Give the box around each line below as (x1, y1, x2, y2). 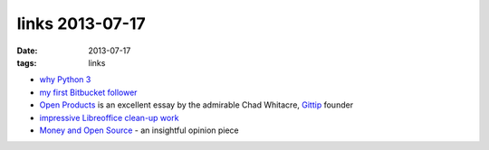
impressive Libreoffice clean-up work (39, 112, 179, 123)
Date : (16, 45, 38, 56)
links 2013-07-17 (16, 14, 146, 33)
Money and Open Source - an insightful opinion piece (39, 125, 239, 136)
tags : (16, 57, 37, 68)
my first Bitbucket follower (39, 87, 138, 98)
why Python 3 (39, 74, 91, 85)
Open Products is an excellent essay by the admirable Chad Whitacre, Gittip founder (39, 99, 353, 110)
